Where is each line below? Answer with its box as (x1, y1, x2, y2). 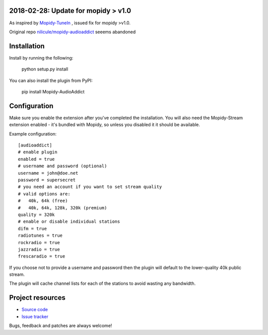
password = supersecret (18, 177, 76, 183)
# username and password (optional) (18, 163, 107, 169)
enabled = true (18, 156, 55, 162)
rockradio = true (18, 240, 60, 245)
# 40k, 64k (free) (18, 198, 68, 203)
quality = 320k (18, 211, 55, 217)
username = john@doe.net (18, 170, 78, 176)
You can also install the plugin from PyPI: (9, 77, 93, 83)
